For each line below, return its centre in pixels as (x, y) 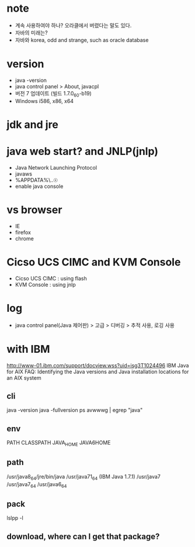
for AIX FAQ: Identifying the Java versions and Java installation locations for (98, 371)
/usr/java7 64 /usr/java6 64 (37, 485)
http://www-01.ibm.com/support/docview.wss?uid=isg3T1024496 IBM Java (98, 365)
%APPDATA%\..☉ (36, 180)
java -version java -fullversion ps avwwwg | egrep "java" (75, 410)
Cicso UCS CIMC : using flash (51, 278)
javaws (24, 174)
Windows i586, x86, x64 (44, 101)
